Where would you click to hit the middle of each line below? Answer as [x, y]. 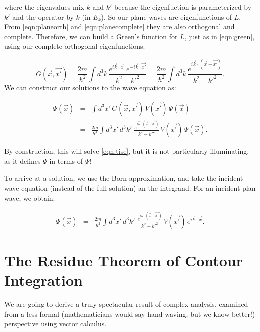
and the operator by [43, 16]
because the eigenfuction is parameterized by [183, 7]
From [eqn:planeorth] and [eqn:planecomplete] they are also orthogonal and [119, 26]
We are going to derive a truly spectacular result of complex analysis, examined [126, 304]
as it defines [22, 161]
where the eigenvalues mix [44, 7]
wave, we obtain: [30, 197]
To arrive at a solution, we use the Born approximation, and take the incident [124, 178]
